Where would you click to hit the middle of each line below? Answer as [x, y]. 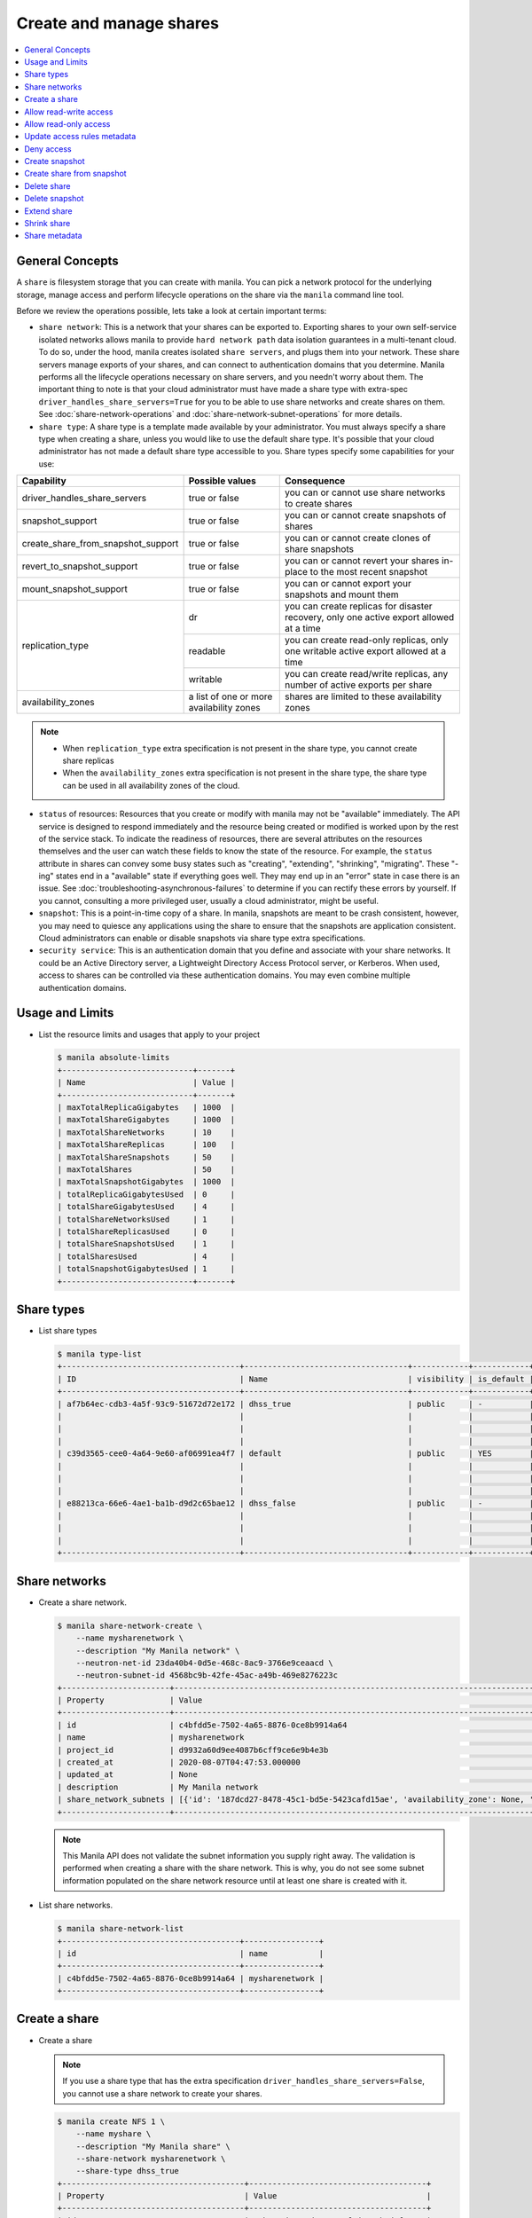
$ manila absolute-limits [113, 1058]
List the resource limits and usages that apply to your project [149, 1034]
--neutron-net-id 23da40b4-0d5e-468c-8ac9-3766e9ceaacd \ [204, 1663]
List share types [68, 1331]
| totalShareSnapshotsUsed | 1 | [146, 1244]
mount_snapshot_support [75, 589]
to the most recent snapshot [369, 572]
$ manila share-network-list [121, 1929]
